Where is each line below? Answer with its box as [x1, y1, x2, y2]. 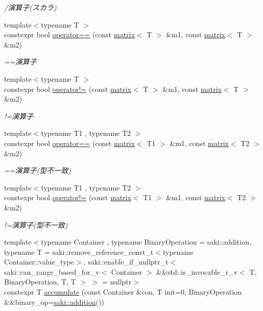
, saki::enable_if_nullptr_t [83, 256, 169, 267]
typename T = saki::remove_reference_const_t [4, 246, 154, 257]
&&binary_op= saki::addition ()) [4, 296, 104, 307]
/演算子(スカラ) [4, 2, 57, 12]
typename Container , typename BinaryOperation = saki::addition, [41, 236, 251, 247]
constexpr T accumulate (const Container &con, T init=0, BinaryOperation [4, 286, 242, 297]
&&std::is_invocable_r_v [156, 266, 238, 277]
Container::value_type [4, 256, 74, 267]
